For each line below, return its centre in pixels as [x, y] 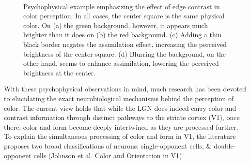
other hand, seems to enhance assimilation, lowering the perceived [121, 63]
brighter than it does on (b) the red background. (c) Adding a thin [123, 35]
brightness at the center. [59, 72]
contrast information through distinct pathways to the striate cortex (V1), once [122, 117]
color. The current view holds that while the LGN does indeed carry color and [120, 108]
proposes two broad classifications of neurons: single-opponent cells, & [108, 145]
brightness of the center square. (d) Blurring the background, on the [125, 53]
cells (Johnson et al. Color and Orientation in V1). [109, 155]
